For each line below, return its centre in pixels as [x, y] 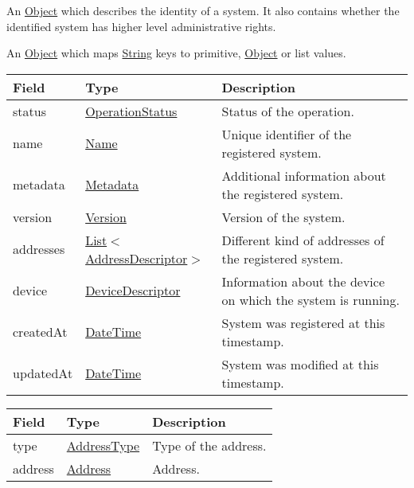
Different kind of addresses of [303, 240]
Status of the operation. [288, 111]
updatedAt [43, 373]
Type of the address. [209, 445]
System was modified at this [300, 364]
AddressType [103, 445]
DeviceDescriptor [133, 291]
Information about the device [303, 281]
